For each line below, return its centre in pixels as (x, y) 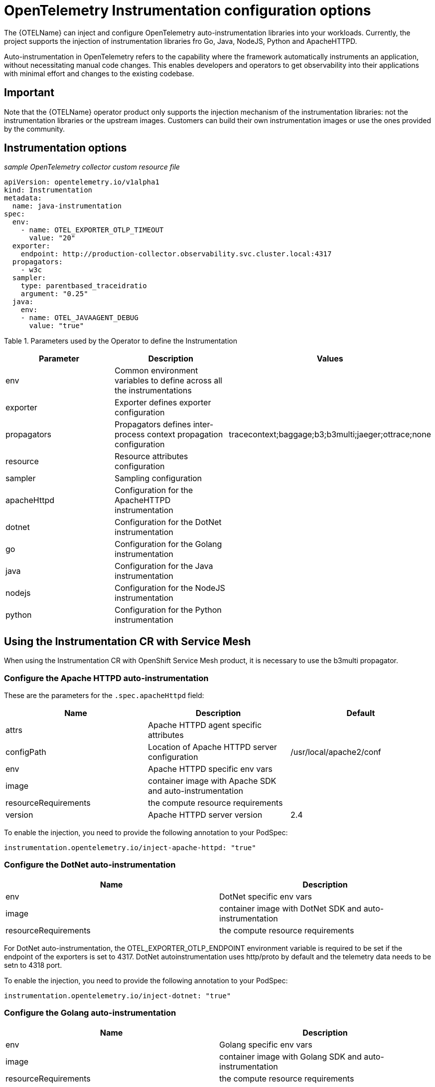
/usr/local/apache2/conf (336, 752)
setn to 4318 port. (33, 965)
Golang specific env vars (266, 1044)
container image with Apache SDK (212, 781)
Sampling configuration (158, 478)
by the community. (35, 129)
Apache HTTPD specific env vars (210, 769)
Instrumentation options (66, 148)
